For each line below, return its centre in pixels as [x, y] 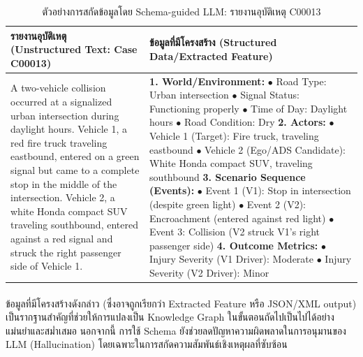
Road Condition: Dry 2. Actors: [255, 122]
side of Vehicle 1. [47, 266]
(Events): [172, 190]
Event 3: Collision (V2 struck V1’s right [235, 232]
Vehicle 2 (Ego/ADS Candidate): [275, 149]
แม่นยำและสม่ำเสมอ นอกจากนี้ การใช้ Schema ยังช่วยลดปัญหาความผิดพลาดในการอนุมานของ [176, 330]
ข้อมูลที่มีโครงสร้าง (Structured [213, 42]
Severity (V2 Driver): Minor [209, 272]
